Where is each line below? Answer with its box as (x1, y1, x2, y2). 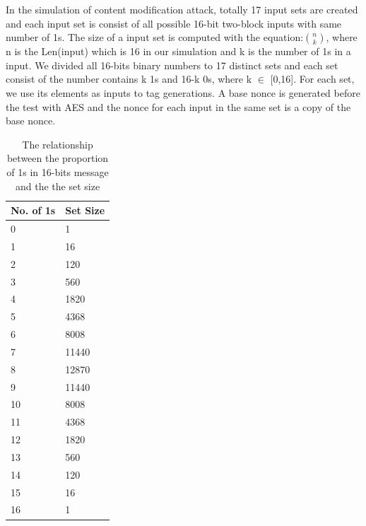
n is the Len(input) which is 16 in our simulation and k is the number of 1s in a (6, 44, 351, 59)
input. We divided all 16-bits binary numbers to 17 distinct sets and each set (6, 57, 338, 72)
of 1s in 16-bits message (6, 164, 109, 179)
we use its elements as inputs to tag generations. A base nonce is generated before (6, 85, 360, 100)
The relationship (22, 136, 93, 151)
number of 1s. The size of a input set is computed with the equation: (6, 30, 304, 45)
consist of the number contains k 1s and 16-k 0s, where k (6, 71, 252, 86)
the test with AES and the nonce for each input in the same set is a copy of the (6, 99, 351, 114)
